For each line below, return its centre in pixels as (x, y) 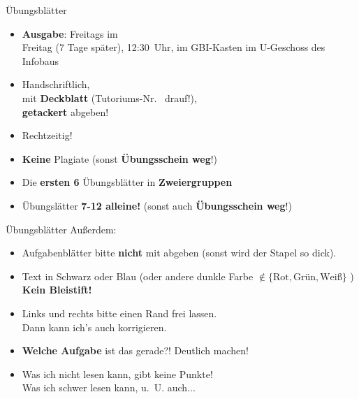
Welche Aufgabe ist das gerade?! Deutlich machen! (135, 350)
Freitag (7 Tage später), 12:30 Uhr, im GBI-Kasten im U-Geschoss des (174, 47)
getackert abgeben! (65, 111)
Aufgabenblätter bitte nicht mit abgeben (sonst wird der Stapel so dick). (179, 253)
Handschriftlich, (56, 84)
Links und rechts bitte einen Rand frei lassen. (119, 313)
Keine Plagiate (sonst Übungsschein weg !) (120, 158)
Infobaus (41, 60)
